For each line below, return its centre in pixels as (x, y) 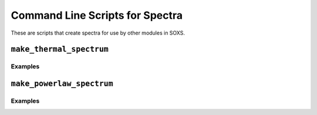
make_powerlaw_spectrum (62, 83)
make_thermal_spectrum (60, 49)
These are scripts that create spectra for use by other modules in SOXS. (98, 33)
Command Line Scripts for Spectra (97, 15)
